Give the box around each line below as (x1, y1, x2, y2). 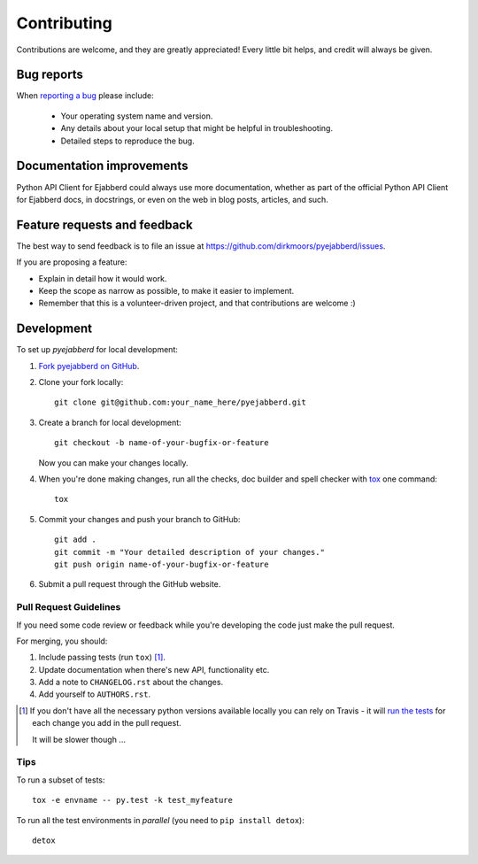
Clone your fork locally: (38, 377, 124, 388)
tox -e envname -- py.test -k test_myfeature (32, 795, 234, 806)
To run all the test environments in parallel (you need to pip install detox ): (16, 814, 305, 825)
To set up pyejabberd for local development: (16, 344, 179, 355)
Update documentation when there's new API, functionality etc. (38, 664, 270, 675)
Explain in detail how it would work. (38, 273, 167, 283)
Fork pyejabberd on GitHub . (38, 360, 140, 371)
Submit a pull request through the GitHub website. (38, 579, 221, 590)
